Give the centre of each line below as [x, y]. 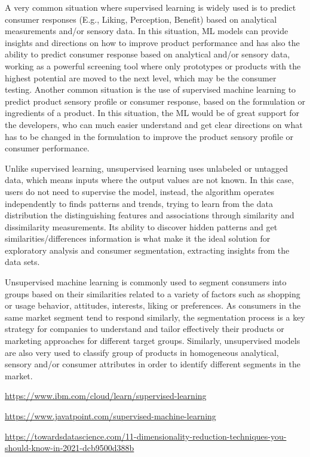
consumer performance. [47, 148]
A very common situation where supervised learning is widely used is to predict [151, 7]
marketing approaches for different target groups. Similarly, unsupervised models [153, 341]
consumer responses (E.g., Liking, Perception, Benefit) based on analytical [141, 19]
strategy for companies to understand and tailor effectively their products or [145, 329]
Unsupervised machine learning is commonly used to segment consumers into [146, 282]
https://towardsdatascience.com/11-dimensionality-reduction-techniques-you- [146, 436]
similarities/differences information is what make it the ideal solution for [138, 238]
